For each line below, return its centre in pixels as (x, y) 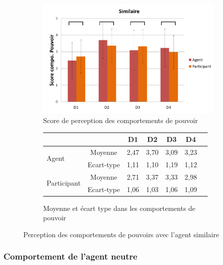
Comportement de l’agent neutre (71, 256)
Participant (64, 183)
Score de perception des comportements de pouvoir (121, 120)
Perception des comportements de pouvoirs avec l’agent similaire (121, 234)
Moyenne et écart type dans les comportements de (119, 208)
